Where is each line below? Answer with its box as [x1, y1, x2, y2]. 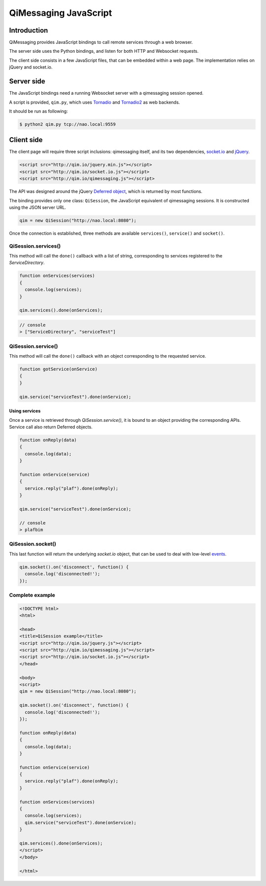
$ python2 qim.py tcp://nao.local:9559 [19, 121, 116, 127]
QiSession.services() [9, 242, 61, 249]
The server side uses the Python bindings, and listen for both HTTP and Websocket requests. [9, 48, 199, 54]
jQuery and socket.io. [9, 64, 53, 70]
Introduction [9, 26, 48, 35]
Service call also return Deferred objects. [9, 424, 93, 430]
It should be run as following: [9, 108, 68, 114]
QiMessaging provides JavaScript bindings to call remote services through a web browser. [9, 39, 193, 45]
